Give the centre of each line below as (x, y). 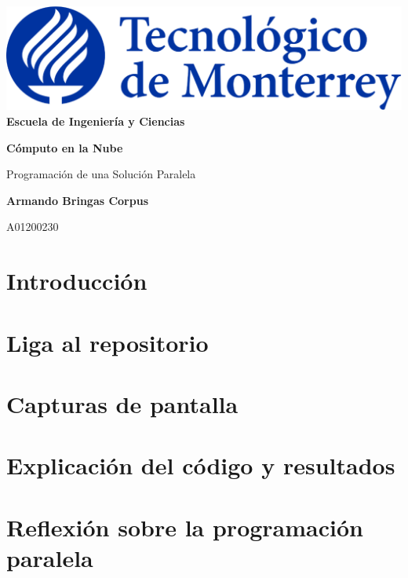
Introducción (77, 281)
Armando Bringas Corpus (78, 200)
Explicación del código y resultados (201, 465)
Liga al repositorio (107, 342)
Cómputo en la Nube (65, 147)
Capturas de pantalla (122, 403)
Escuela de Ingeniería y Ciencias (96, 121)
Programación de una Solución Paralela (101, 174)
